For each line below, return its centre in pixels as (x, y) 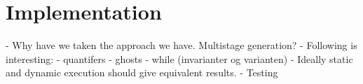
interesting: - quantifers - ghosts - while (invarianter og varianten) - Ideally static (179, 58)
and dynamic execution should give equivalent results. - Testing (142, 72)
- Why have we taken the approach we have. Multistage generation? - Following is (181, 45)
